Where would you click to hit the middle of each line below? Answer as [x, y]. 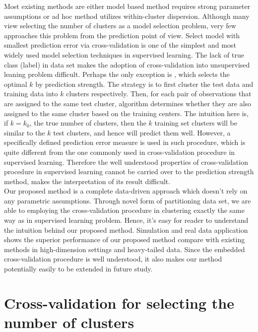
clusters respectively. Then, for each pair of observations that [159, 94]
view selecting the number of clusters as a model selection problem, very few [120, 26]
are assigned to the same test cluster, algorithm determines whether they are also [128, 103]
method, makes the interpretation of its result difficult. [87, 181]
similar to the [25, 132]
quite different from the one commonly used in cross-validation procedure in [120, 152]
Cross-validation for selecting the [119, 302]
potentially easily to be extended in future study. [78, 269]
